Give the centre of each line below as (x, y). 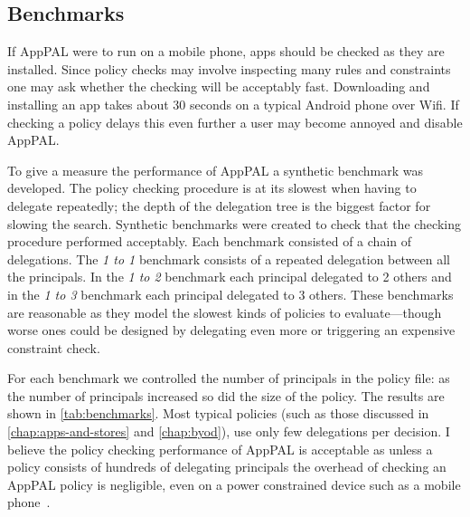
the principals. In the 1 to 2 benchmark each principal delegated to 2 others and (230, 277)
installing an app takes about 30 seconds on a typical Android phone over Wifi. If (233, 104)
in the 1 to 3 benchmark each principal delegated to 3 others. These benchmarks (230, 294)
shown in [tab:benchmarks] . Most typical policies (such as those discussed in (218, 413)
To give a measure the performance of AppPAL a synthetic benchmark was (216, 170)
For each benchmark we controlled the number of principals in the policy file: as (229, 378)
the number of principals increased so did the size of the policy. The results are (226, 395)
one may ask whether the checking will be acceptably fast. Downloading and (219, 86)
